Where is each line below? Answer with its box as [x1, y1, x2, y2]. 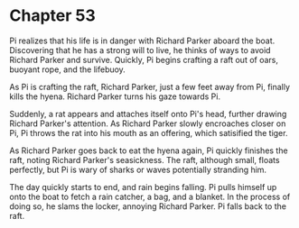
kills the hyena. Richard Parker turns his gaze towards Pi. [9, 91, 221, 102]
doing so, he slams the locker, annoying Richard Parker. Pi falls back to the [9, 200, 287, 212]
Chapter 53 [9, 5, 97, 26]
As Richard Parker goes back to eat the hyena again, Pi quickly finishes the [9, 145, 288, 156]
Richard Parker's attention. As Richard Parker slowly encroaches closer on [9, 118, 286, 129]
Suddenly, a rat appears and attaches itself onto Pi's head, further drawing [9, 108, 287, 119]
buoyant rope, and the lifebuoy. [9, 64, 126, 75]
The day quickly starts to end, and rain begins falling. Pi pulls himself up [9, 181, 277, 192]
